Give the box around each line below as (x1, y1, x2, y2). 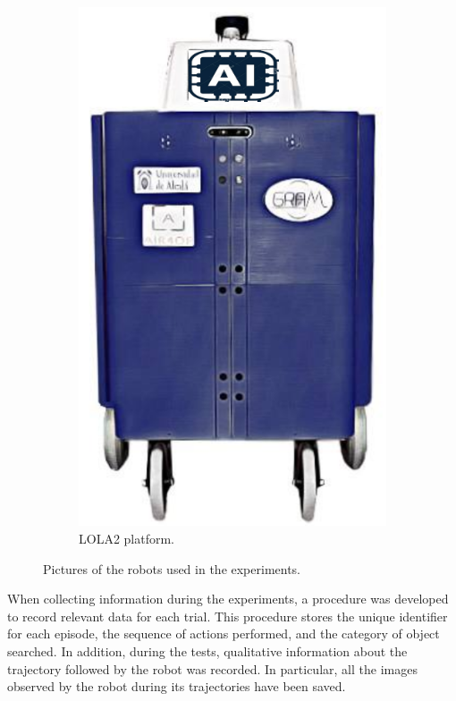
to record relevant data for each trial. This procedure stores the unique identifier (7, 606, 448, 625)
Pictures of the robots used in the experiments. (43, 559, 301, 578)
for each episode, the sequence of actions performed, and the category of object (7, 624, 440, 643)
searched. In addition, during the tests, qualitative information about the (7, 642, 408, 660)
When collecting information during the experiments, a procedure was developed (7, 589, 449, 608)
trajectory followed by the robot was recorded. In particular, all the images (7, 659, 418, 678)
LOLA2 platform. (79, 529, 175, 548)
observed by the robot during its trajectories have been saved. (7, 677, 346, 696)
